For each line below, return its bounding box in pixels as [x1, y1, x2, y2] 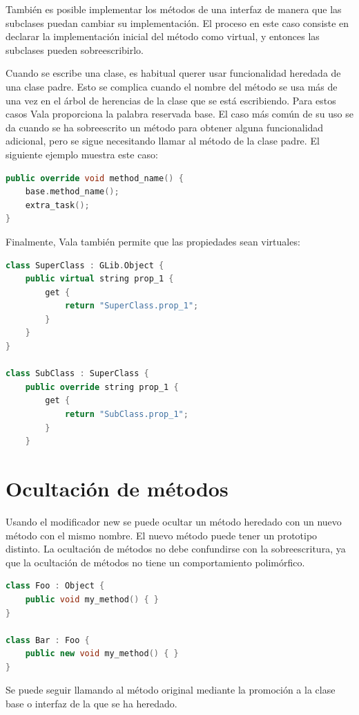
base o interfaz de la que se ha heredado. [6, 696, 177, 711]
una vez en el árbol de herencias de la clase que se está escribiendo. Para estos [6, 93, 336, 107]
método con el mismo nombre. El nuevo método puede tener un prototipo [6, 528, 318, 542]
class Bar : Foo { [6, 635, 90, 645]
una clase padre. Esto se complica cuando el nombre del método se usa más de [6, 79, 338, 93]
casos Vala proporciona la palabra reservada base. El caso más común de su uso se [6, 106, 353, 121]
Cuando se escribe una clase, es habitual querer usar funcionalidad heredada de [6, 66, 341, 80]
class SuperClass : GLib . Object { [6, 260, 164, 270]
